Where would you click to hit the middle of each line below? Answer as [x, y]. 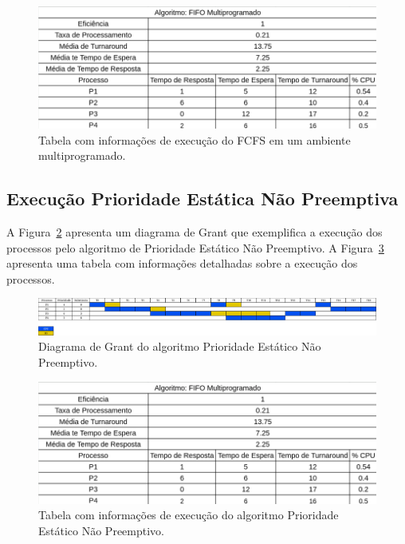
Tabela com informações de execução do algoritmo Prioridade [189, 515]
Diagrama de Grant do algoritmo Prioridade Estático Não [180, 346]
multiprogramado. [82, 155]
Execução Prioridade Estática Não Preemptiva [202, 199]
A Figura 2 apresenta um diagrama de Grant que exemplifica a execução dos [195, 232]
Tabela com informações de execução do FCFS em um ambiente [195, 139]
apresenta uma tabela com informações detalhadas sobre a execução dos [182, 263]
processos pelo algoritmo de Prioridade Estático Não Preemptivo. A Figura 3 [195, 247]
